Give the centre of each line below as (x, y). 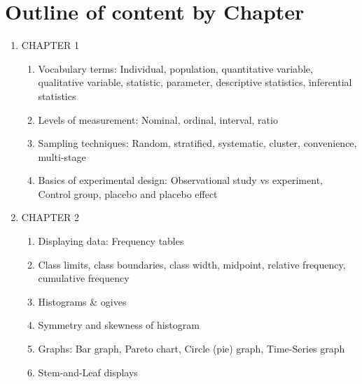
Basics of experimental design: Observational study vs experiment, (180, 180)
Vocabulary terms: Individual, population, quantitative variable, (175, 68)
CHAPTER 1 (50, 45)
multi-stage (62, 156)
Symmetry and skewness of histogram (119, 325)
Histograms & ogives (82, 301)
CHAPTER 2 (50, 217)
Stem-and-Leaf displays (88, 372)
